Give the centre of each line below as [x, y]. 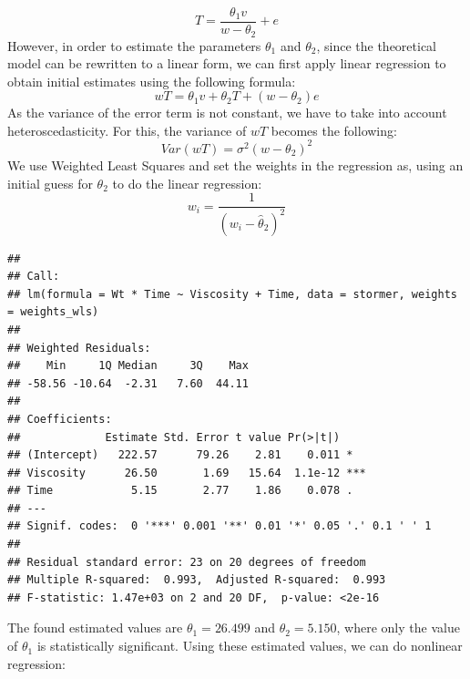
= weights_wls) [53, 312]
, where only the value [398, 628]
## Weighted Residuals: [79, 348]
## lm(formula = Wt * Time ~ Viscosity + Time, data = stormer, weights [232, 294]
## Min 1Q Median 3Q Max [128, 366]
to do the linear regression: [187, 183]
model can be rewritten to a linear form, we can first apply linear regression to [227, 63]
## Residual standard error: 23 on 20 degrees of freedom [187, 562]
